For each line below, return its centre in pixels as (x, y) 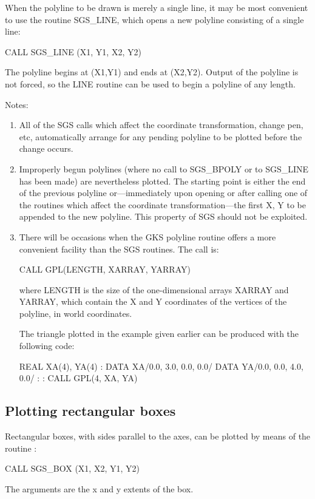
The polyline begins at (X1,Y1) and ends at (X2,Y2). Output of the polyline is (152, 72)
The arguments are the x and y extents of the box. (99, 488)
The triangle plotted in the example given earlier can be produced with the (159, 334)
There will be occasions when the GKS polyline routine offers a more (147, 236)
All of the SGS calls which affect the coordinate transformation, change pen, (161, 125)
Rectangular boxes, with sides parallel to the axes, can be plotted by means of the (158, 436)
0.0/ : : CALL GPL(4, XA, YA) (78, 378)
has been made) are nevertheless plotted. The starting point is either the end (162, 181)
